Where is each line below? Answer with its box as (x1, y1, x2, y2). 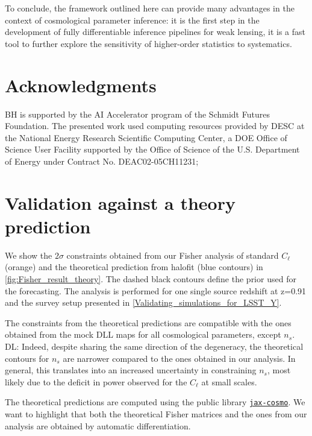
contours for (5, 352, 49, 364)
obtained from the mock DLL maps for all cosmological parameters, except (5, 328, 281, 341)
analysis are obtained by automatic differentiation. (5, 419, 191, 432)
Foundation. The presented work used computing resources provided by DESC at (5, 119, 305, 132)
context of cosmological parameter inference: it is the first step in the (5, 13, 260, 26)
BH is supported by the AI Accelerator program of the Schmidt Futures (5, 107, 270, 120)
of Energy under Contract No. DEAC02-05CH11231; (5, 154, 199, 167)
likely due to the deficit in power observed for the (5, 375, 187, 388)
